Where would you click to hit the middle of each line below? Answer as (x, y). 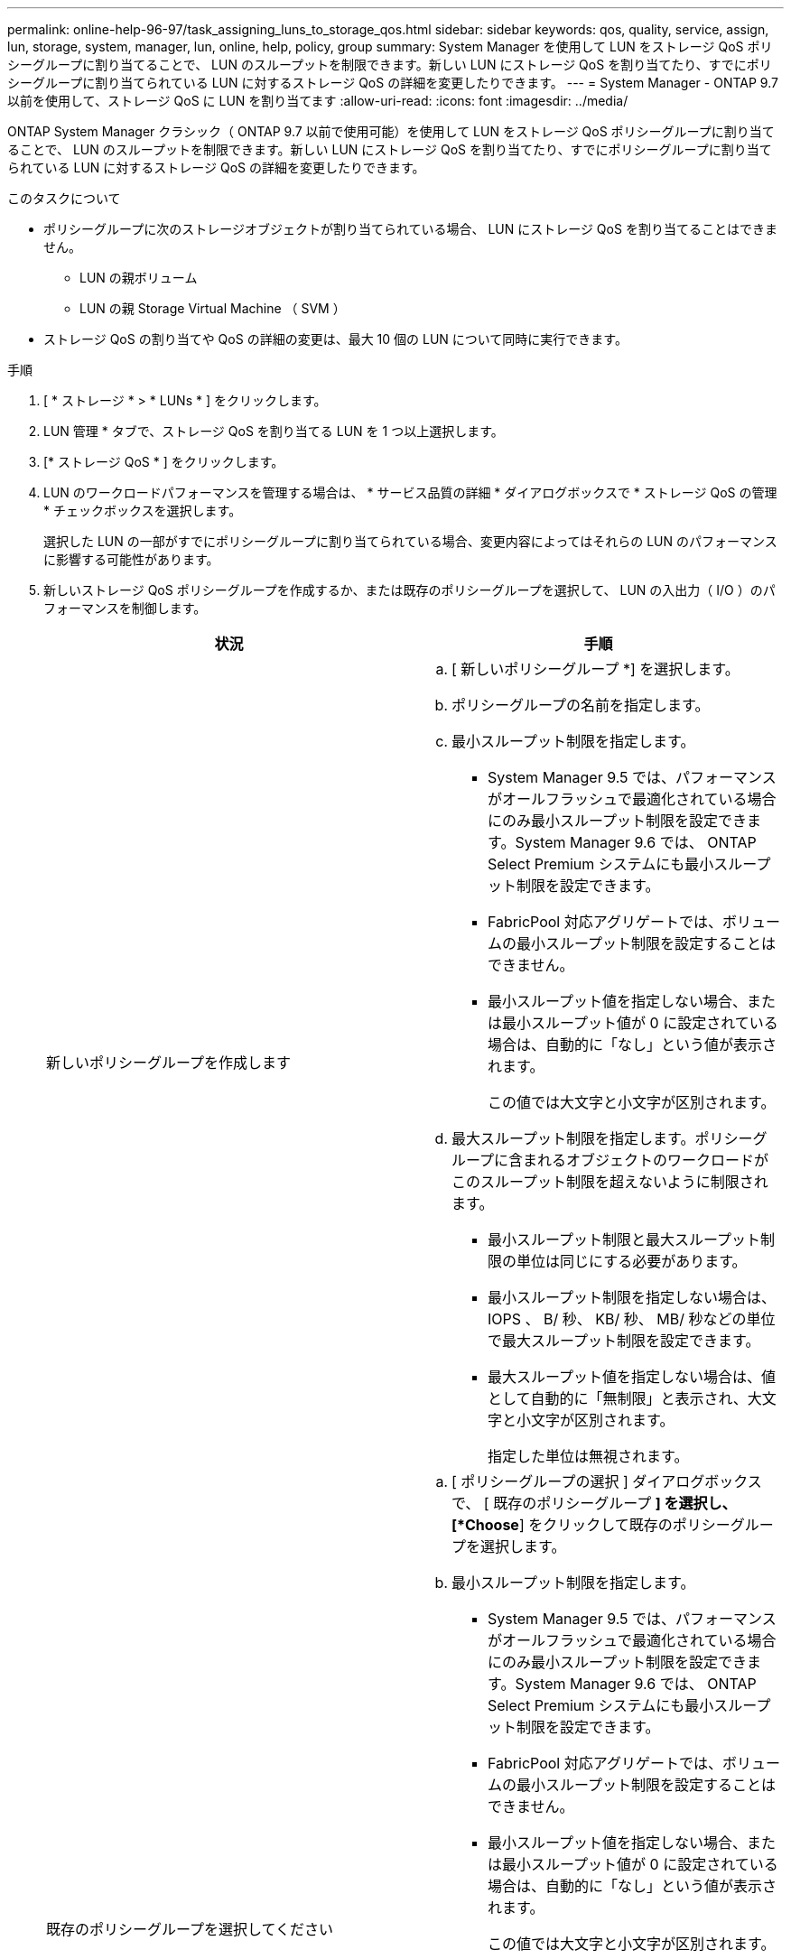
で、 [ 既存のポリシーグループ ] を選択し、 (594, 1503)
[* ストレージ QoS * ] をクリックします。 (164, 462)
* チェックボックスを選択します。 (143, 511)
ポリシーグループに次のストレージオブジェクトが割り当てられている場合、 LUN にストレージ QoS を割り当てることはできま (410, 229)
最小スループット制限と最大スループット (624, 1239)
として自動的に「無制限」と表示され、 (618, 1398)
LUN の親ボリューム (139, 278)
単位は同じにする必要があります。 (632, 1261)
